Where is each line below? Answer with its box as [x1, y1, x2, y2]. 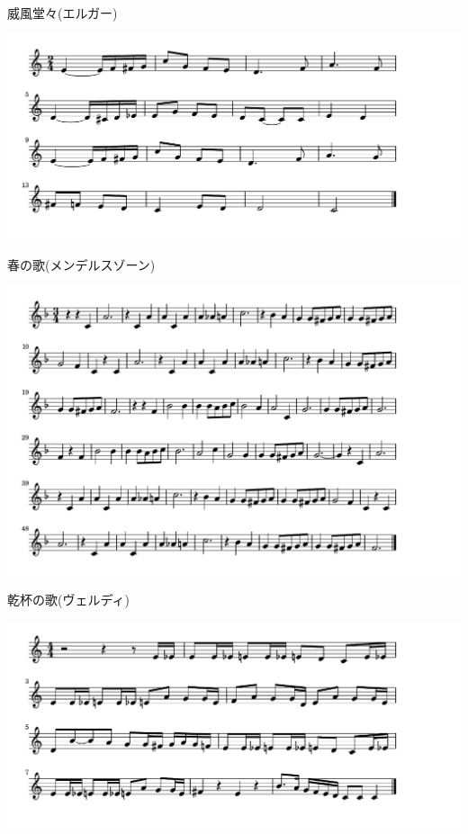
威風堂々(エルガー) [7, 4, 118, 22]
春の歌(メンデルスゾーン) [7, 256, 156, 274]
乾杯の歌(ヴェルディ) [7, 590, 130, 609]
